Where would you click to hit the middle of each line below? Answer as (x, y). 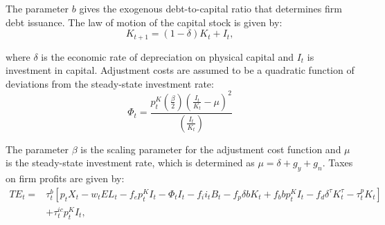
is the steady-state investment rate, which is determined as (130, 163)
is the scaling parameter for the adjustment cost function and (211, 149)
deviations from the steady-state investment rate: (110, 83)
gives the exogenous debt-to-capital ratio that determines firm (211, 8)
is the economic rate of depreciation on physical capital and (167, 56)
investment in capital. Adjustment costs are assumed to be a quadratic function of (180, 70)
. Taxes (338, 163)
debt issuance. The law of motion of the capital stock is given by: (144, 22)
